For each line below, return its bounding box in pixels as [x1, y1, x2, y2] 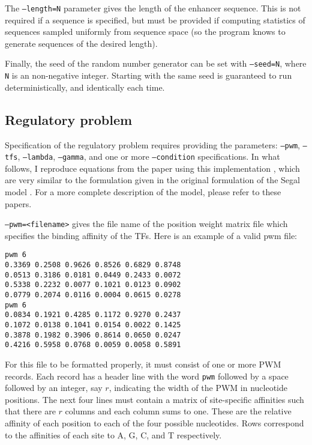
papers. [5, 197, 32, 210]
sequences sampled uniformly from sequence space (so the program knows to [5, 25, 286, 38]
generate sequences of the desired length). [5, 37, 158, 49]
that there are [5, 405, 56, 417]
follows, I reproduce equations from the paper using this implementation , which [5, 162, 300, 174]
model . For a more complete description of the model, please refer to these [5, 186, 281, 198]
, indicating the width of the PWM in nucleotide [109, 381, 288, 394]
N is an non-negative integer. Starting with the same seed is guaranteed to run [5, 69, 292, 82]
